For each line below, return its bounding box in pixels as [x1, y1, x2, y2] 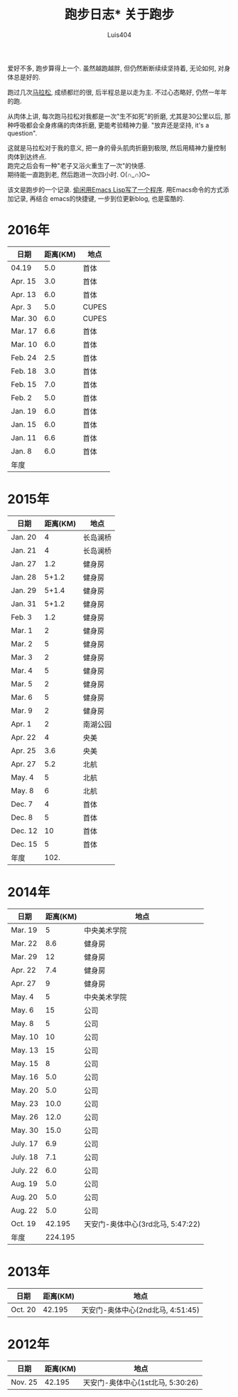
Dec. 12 [11, 825, 38, 835]
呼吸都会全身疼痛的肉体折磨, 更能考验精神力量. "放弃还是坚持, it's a [13, 120, 210, 129]
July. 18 [11, 1151, 38, 1161]
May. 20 [11, 1085, 39, 1095]
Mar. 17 [11, 325, 38, 335]
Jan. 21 [11, 545, 37, 555]
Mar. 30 [11, 313, 38, 323]
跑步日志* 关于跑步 [64, 6, 175, 23]
